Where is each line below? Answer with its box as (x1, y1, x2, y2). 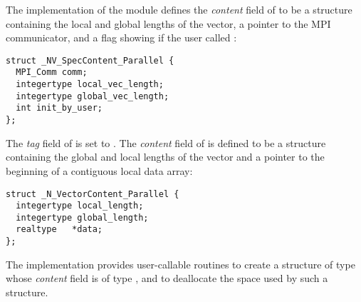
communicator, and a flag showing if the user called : (6, 30, 237, 45)
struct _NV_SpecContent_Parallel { (6, 55, 174, 66)
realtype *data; (16, 224, 103, 235)
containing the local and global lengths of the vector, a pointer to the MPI (6, 16, 331, 31)
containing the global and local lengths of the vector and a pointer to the (6, 149, 325, 164)
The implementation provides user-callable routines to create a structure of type (6, 256, 355, 271)
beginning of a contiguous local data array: (6, 163, 193, 178)
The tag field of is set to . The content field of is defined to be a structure (6, 135, 326, 150)
